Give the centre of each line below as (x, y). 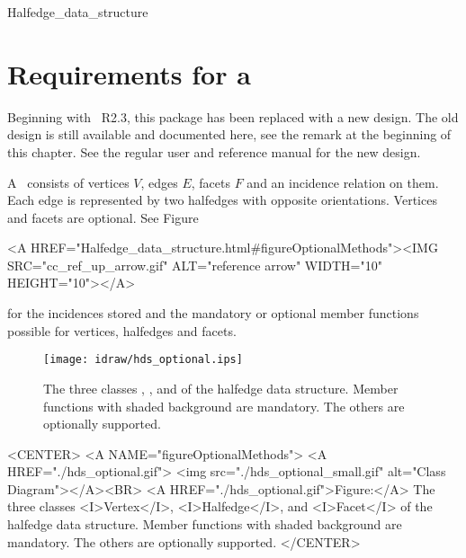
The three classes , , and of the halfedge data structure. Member (221, 388)
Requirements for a (129, 73)
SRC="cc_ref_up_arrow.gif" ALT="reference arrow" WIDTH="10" (195, 265)
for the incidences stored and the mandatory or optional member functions (213, 313)
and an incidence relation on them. (343, 182)
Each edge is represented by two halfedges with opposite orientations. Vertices (222, 200)
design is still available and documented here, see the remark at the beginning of (229, 134)
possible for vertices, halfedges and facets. (122, 330)
